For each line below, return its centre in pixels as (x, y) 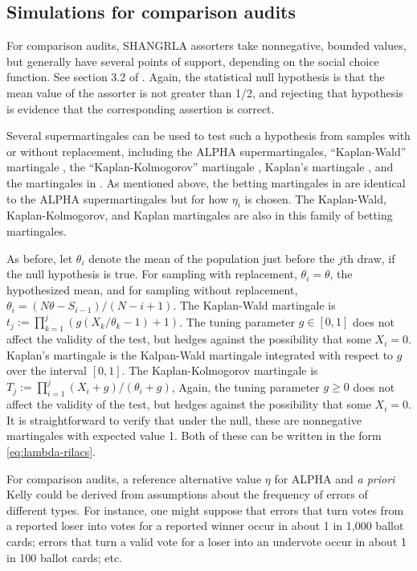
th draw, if (369, 258)
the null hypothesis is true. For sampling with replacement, (152, 274)
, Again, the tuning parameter (245, 386)
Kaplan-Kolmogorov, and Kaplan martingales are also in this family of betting (200, 215)
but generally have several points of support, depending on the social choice (193, 61)
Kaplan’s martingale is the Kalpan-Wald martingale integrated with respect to (200, 354)
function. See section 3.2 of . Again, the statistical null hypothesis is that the (196, 77)
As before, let (40, 258)
